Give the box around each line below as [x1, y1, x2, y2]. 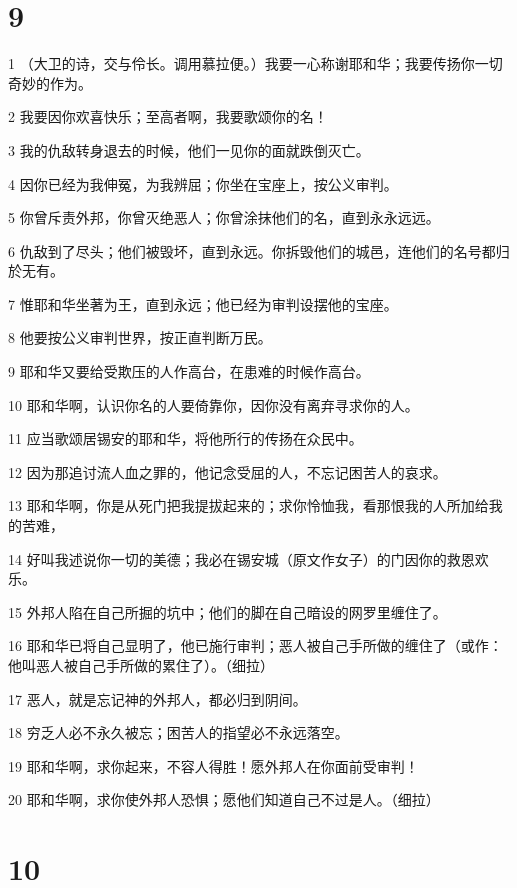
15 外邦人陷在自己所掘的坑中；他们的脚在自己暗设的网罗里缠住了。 [8, 601, 447, 622]
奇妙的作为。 [8, 72, 92, 93]
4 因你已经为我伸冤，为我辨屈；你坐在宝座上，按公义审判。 [8, 173, 398, 194]
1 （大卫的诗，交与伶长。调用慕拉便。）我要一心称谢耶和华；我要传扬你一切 [8, 53, 503, 74]
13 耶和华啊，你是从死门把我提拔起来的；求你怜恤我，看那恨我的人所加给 [8, 495, 489, 516]
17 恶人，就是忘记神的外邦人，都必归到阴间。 [8, 688, 307, 709]
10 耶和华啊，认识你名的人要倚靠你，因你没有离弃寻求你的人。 [8, 394, 419, 415]
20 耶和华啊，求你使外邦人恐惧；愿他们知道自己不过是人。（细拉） [8, 789, 440, 810]
